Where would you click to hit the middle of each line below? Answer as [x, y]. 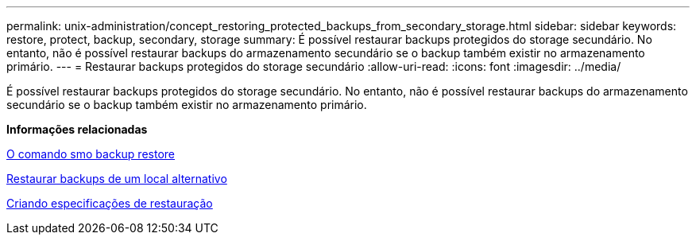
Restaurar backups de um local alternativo [117, 179]
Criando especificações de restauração [110, 203]
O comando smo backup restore [91, 154]
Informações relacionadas [77, 129]
